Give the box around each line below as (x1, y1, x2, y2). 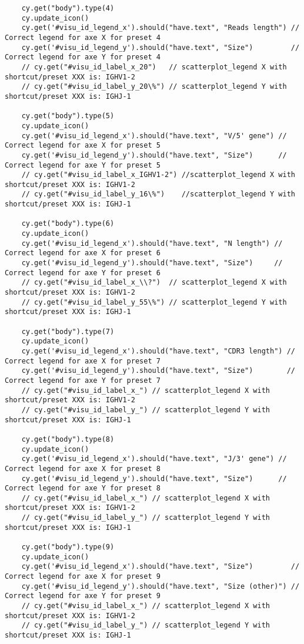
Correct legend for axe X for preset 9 (5, 572, 161, 581)
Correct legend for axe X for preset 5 (5, 141, 161, 150)
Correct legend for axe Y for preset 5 (5, 161, 161, 169)
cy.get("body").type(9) (21, 543, 115, 552)
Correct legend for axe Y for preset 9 (5, 592, 161, 600)
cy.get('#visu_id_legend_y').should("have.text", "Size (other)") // (21, 582, 300, 590)
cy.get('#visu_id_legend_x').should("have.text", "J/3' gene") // (21, 455, 287, 463)
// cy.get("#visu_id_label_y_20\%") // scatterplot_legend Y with (21, 82, 287, 91)
